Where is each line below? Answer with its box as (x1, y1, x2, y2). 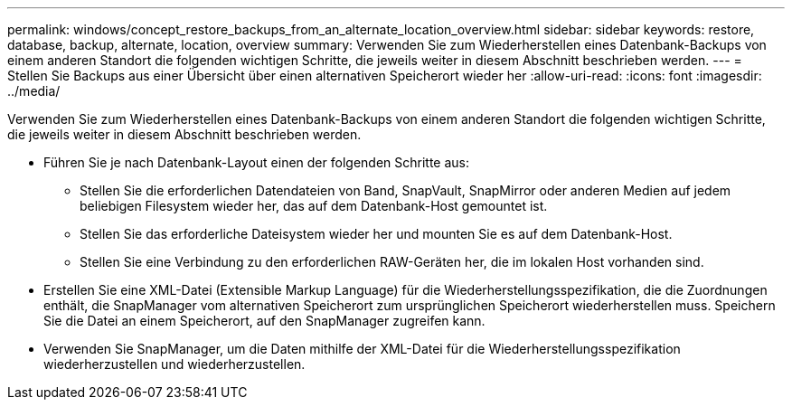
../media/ (7, 83, 61, 99)
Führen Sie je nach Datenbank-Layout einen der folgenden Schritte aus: (43, 155, 469, 170)
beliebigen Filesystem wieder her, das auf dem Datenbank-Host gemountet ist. (80, 198, 548, 213)
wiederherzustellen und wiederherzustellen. (43, 356, 306, 372)
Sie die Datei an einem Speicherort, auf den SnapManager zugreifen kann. (43, 313, 486, 328)
